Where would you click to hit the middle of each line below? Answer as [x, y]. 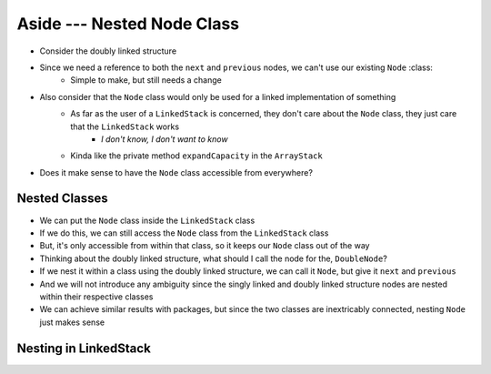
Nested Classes [62, 199]
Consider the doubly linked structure [108, 51]
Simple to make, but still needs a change [146, 80]
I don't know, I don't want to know [165, 139]
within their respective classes [96, 297]
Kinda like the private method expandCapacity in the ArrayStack [196, 156]
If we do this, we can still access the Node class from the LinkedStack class [184, 233]
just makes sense [72, 322]
